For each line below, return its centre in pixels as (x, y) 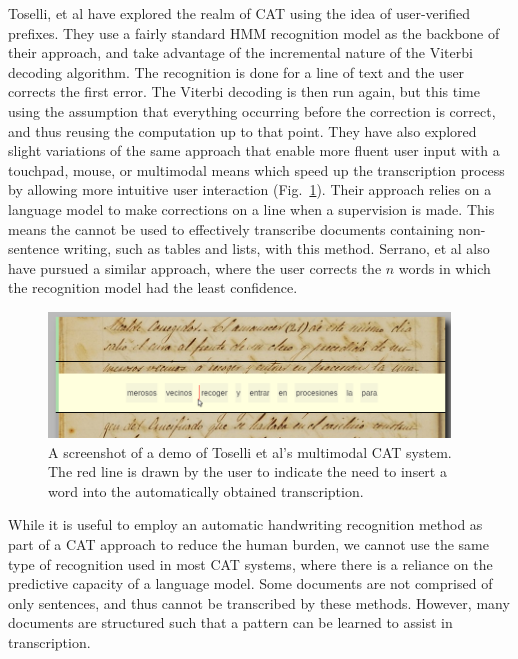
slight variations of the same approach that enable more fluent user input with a (254, 150)
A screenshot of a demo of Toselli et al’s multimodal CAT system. (250, 451)
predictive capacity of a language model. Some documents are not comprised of (250, 583)
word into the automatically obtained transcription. (206, 490)
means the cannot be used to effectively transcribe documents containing (231, 228)
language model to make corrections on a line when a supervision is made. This (251, 208)
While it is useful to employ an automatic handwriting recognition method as (245, 524)
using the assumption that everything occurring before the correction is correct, (252, 110)
